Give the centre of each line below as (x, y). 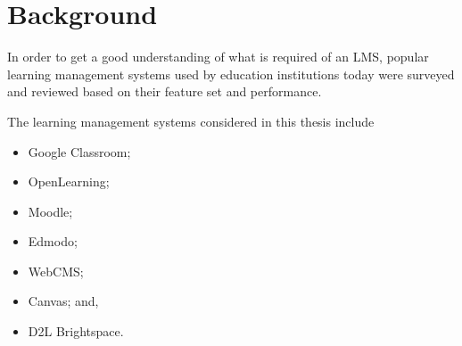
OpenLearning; (69, 181)
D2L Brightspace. (76, 331)
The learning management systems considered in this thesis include (191, 121)
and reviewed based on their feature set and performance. (165, 91)
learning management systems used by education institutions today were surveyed (231, 74)
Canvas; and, (63, 301)
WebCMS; (56, 271)
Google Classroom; (79, 151)
